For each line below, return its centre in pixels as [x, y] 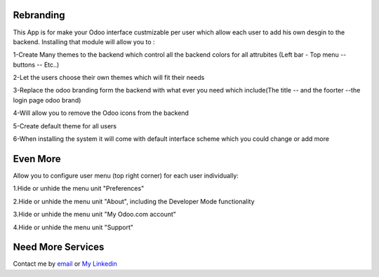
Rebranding [39, 15]
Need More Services [59, 247]
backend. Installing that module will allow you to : [84, 41]
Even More [37, 159]
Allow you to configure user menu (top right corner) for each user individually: [126, 175]
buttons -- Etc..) [36, 65]
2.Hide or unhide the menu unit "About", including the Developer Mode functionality [134, 201]
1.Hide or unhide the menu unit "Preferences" [79, 189]
